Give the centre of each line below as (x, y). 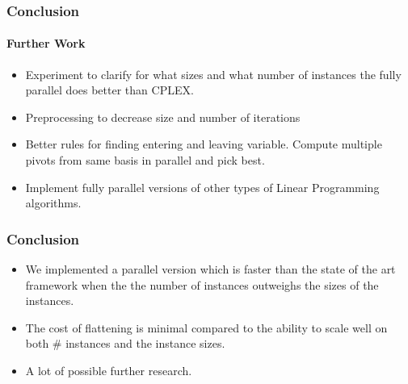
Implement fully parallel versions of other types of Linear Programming (202, 187)
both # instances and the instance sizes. (125, 343)
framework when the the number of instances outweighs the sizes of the (202, 284)
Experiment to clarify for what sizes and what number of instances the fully (213, 74)
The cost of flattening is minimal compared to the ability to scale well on (206, 327)
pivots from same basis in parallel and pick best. (145, 160)
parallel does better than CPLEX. (109, 90)
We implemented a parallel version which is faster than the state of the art (210, 269)
